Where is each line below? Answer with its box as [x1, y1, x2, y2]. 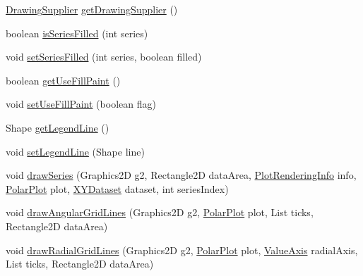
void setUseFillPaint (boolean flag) [6, 96, 156, 111]
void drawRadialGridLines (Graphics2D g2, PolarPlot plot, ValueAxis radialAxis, [6, 242, 358, 257]
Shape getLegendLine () [6, 120, 109, 134]
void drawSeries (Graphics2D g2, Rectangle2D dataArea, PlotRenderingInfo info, [6, 168, 357, 182]
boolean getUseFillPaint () [6, 73, 121, 87]
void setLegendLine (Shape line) [6, 144, 145, 158]
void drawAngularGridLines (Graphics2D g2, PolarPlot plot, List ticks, [6, 205, 314, 220]
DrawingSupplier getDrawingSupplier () [6, 2, 178, 16]
